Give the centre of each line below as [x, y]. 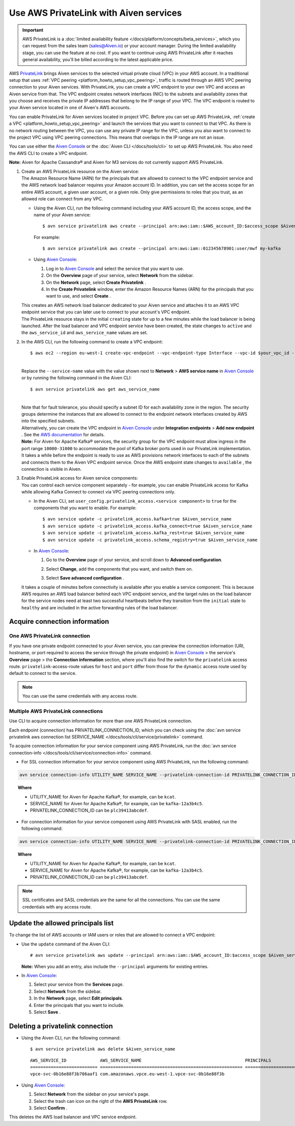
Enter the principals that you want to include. [79, 1005]
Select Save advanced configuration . [85, 578]
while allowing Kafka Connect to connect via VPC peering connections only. [98, 492]
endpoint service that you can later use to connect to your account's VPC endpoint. [106, 312]
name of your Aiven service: [62, 214]
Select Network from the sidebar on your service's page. [92, 1094]
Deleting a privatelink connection [61, 1026]
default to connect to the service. [43, 673]
